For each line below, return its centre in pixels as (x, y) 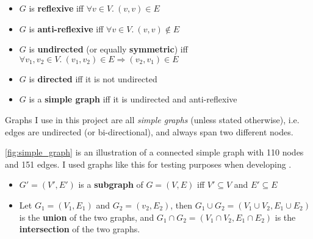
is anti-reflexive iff (66, 28)
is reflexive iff (56, 8)
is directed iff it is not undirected (93, 78)
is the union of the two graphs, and (87, 217)
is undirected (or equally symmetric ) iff (108, 49)
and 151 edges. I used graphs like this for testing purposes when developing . (148, 164)
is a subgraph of (111, 184)
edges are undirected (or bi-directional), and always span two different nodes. (149, 131)
